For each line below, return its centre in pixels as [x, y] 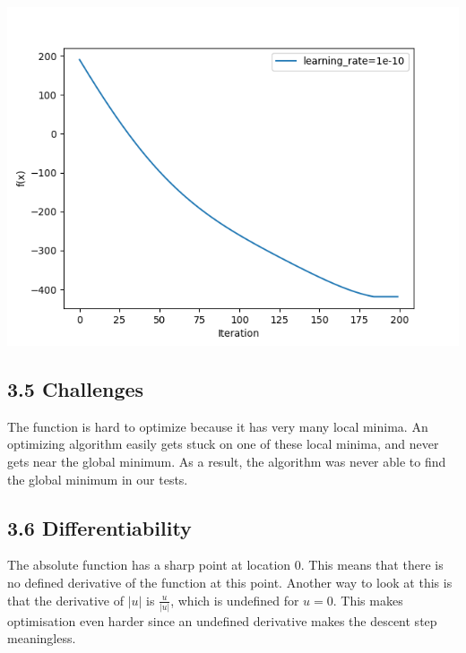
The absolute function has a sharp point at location [149, 565]
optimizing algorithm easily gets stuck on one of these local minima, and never [223, 444]
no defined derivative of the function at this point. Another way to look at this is [230, 582]
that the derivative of [65, 600]
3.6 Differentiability [99, 527]
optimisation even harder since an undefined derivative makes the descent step [222, 620]
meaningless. [42, 638]
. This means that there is [372, 565]
